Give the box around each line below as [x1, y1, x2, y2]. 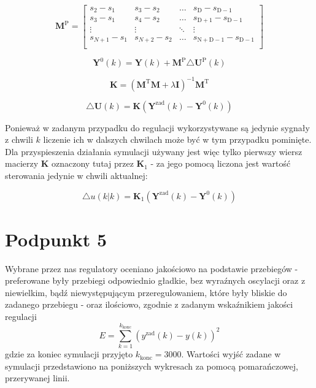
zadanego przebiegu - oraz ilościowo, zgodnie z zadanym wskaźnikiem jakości [5, 298, 293, 311]
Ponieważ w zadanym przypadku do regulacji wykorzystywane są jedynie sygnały [5, 121, 310, 134]
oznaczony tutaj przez [52, 157, 134, 170]
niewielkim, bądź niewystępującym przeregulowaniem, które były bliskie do [5, 286, 287, 299]
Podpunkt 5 [5, 226, 107, 251]
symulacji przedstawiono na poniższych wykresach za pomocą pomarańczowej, [5, 359, 298, 372]
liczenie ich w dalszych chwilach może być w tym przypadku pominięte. [43, 133, 312, 146]
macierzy [5, 157, 39, 170]
